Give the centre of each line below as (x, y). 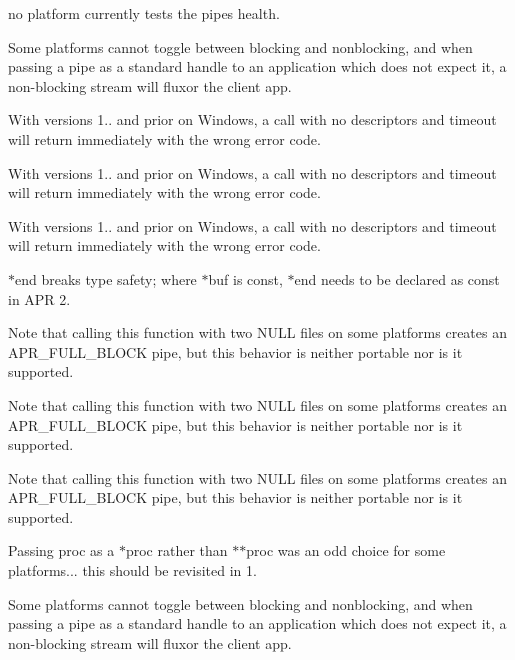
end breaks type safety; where (106, 278)
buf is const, (245, 278)
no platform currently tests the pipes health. (144, 13)
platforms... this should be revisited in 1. (132, 570)
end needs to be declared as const (397, 278)
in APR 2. (39, 298)
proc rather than (176, 550)
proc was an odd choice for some (346, 550)
